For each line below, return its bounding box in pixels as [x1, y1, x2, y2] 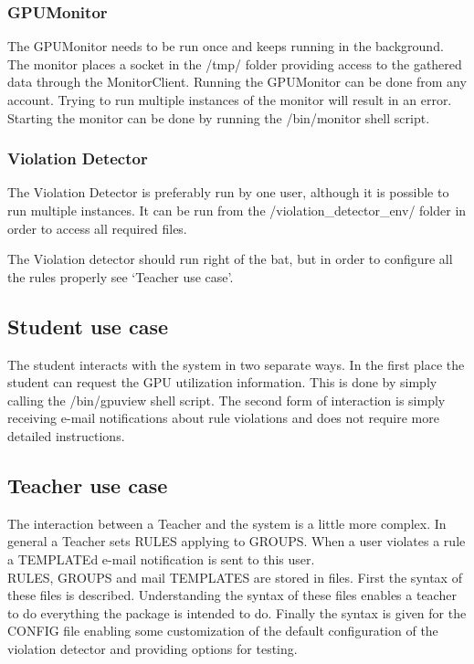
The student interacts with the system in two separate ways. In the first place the [7, 354, 465, 374]
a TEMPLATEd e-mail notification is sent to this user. [7, 549, 315, 568]
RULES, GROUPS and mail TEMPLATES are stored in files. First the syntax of [7, 567, 462, 586]
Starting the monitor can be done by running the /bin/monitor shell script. [7, 108, 430, 127]
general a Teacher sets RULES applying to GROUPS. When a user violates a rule [7, 532, 466, 551]
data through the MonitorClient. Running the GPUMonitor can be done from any [7, 72, 467, 91]
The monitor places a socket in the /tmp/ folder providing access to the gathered [7, 54, 462, 73]
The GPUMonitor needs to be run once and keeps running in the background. [7, 37, 444, 56]
